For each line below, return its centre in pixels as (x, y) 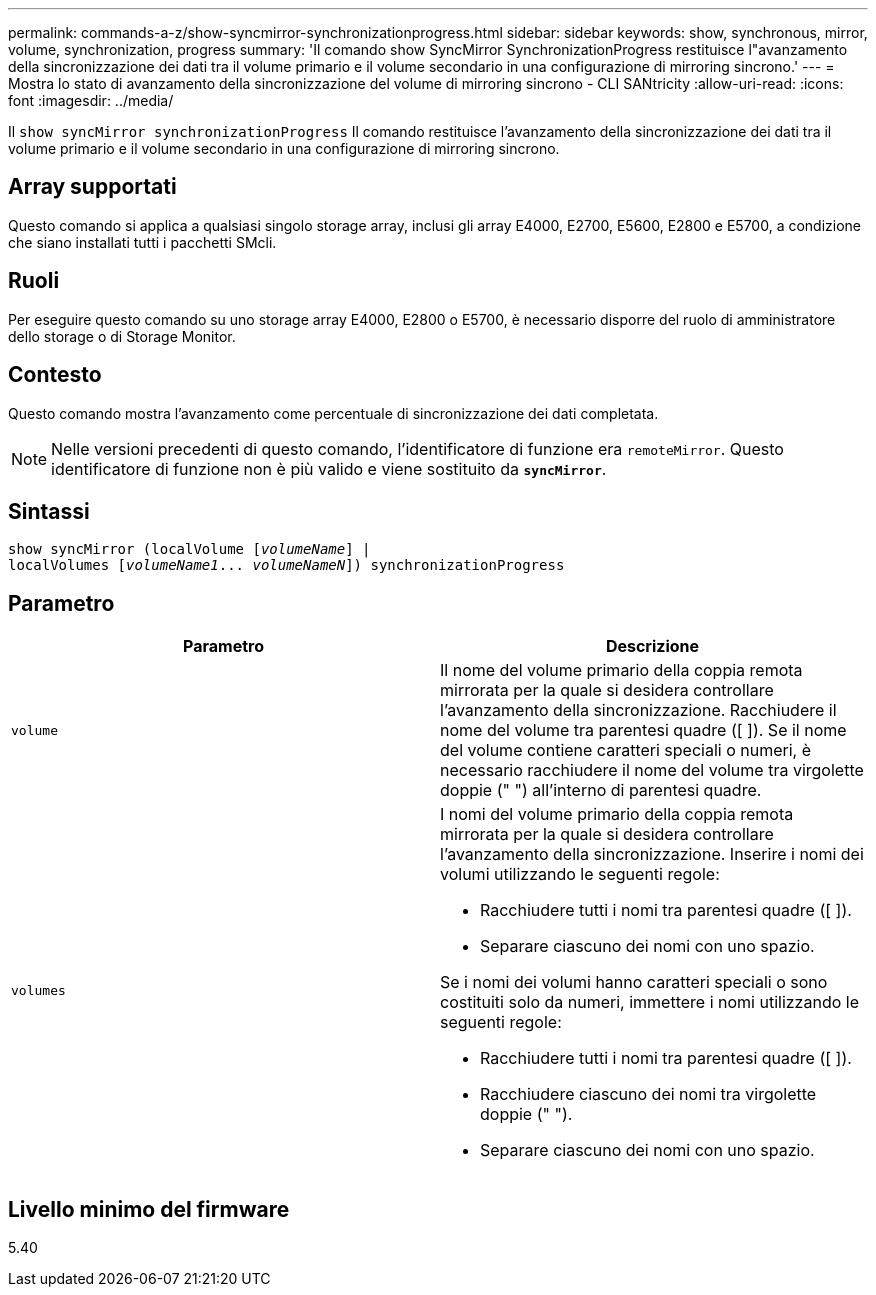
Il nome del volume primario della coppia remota (621, 670)
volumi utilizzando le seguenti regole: (580, 874)
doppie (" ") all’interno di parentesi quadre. (601, 790)
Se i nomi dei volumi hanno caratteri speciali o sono (634, 982)
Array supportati (92, 187)
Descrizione (652, 646)
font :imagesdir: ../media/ (91, 100)
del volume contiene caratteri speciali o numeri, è (626, 750)
